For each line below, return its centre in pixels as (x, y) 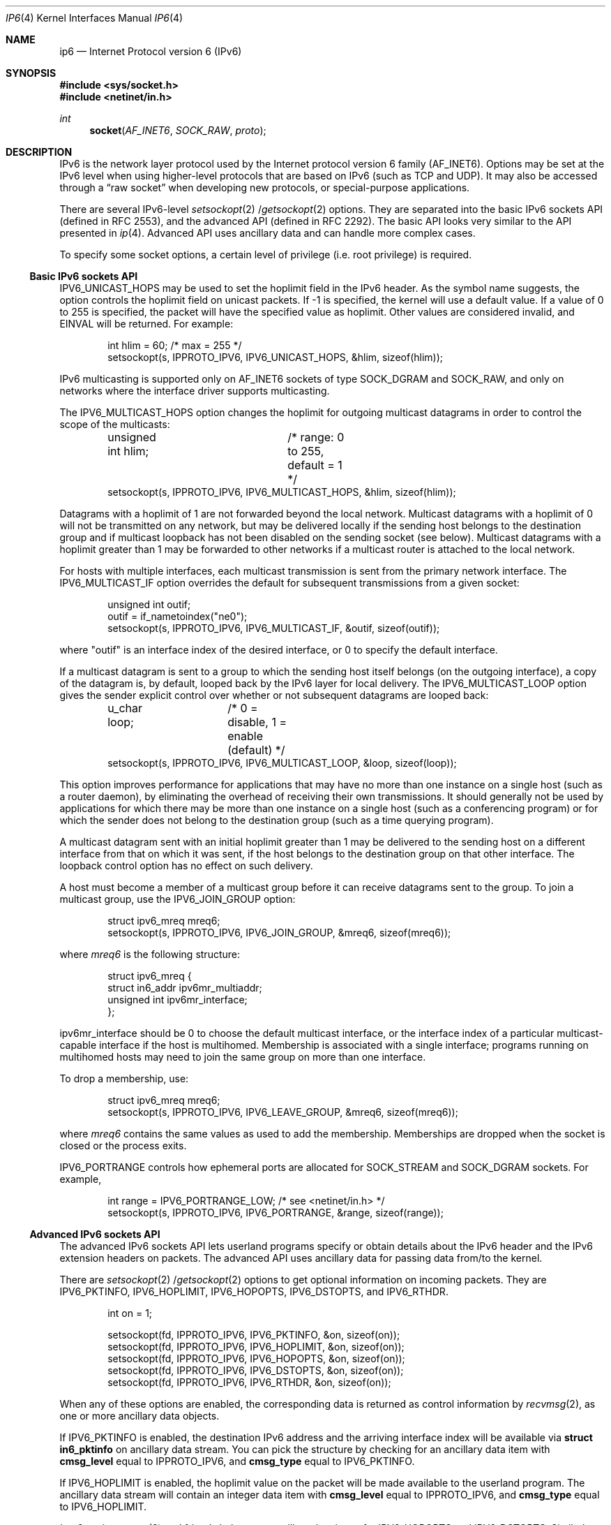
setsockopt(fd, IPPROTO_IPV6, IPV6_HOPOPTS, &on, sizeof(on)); (256, 1358)
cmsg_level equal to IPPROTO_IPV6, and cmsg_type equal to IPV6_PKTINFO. (237, 1461)
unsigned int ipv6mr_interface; (178, 1000)
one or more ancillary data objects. (139, 1416)
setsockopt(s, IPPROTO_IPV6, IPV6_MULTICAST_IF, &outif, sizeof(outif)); (274, 628)
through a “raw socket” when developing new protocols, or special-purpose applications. (265, 187)
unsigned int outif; (149, 604)
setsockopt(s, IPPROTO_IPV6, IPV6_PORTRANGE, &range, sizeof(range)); (276, 1213)
